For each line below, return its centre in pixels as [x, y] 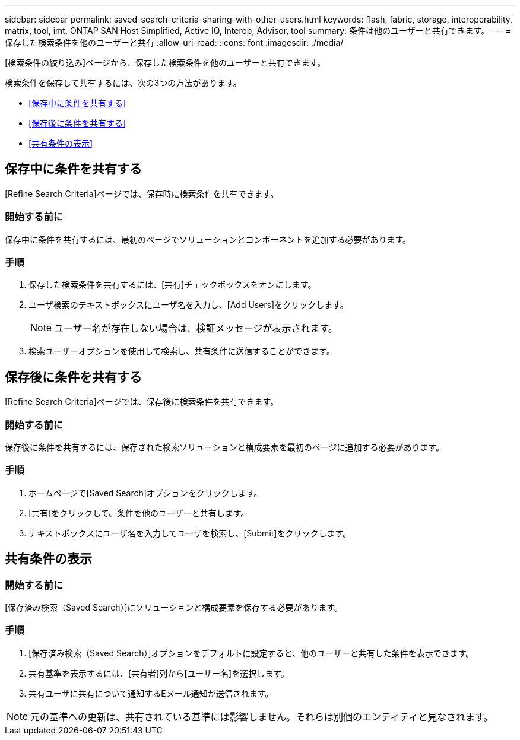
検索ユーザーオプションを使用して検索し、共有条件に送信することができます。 [182, 351]
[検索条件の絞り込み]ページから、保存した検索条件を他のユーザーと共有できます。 [165, 63]
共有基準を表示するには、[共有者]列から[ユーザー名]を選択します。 [159, 673]
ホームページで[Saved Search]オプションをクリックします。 [145, 493]
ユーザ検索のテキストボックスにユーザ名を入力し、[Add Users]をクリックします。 [188, 305]
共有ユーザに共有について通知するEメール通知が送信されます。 [151, 693]
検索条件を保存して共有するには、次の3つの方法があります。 [123, 83]
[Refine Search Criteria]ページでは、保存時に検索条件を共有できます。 [142, 193]
